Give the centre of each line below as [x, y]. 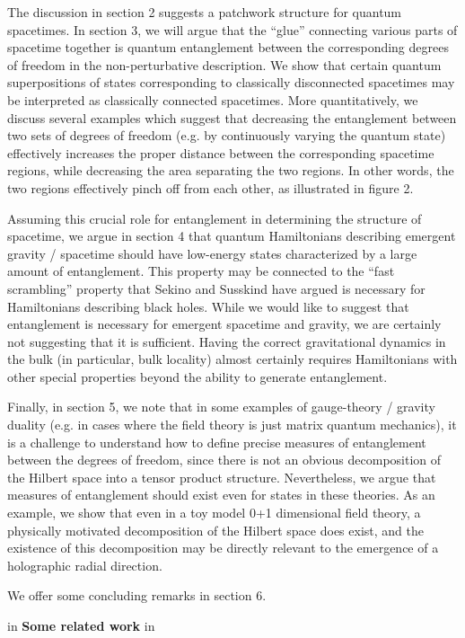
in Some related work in [81, 625]
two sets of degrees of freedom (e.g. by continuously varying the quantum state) [227, 135]
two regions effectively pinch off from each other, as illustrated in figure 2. [211, 187]
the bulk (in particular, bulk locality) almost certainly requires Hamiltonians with [232, 359]
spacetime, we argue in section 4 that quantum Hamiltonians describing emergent [232, 236]
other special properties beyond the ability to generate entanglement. [197, 376]
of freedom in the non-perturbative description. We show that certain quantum [224, 64]
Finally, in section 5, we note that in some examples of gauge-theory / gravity [221, 407]
